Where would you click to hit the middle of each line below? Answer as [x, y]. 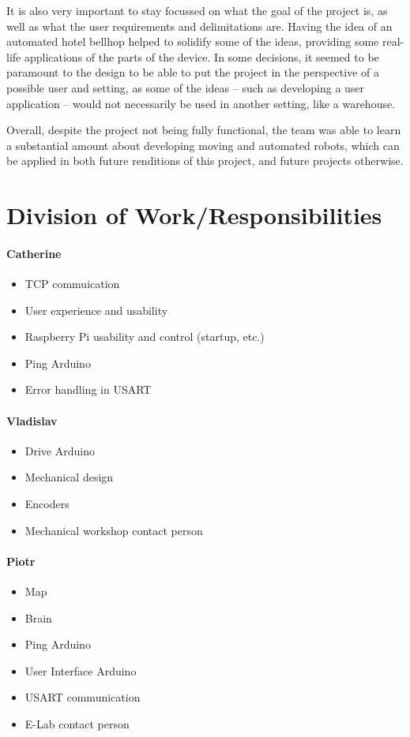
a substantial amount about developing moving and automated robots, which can [203, 145]
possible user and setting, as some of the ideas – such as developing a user [186, 87]
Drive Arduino [60, 450]
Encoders [47, 504]
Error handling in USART [88, 389]
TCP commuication [72, 284]
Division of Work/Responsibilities [194, 215]
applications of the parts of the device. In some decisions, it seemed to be [201, 56]
